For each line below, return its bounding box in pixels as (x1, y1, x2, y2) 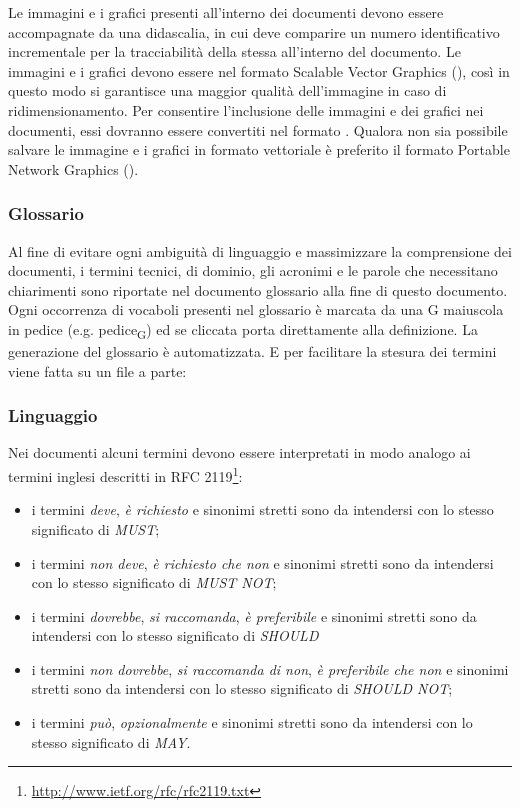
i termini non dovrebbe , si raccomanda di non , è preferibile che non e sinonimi (31, 658, 509, 679)
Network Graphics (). (8, 158, 139, 179)
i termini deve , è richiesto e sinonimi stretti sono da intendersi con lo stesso (31, 499, 494, 520)
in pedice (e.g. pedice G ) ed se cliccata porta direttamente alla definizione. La (8, 318, 478, 342)
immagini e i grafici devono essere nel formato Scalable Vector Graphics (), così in (8, 60, 510, 81)
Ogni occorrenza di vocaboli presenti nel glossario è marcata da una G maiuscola (8, 299, 504, 320)
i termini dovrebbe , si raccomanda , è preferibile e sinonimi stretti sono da (31, 605, 477, 626)
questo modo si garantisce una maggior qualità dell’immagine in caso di (8, 80, 447, 101)
